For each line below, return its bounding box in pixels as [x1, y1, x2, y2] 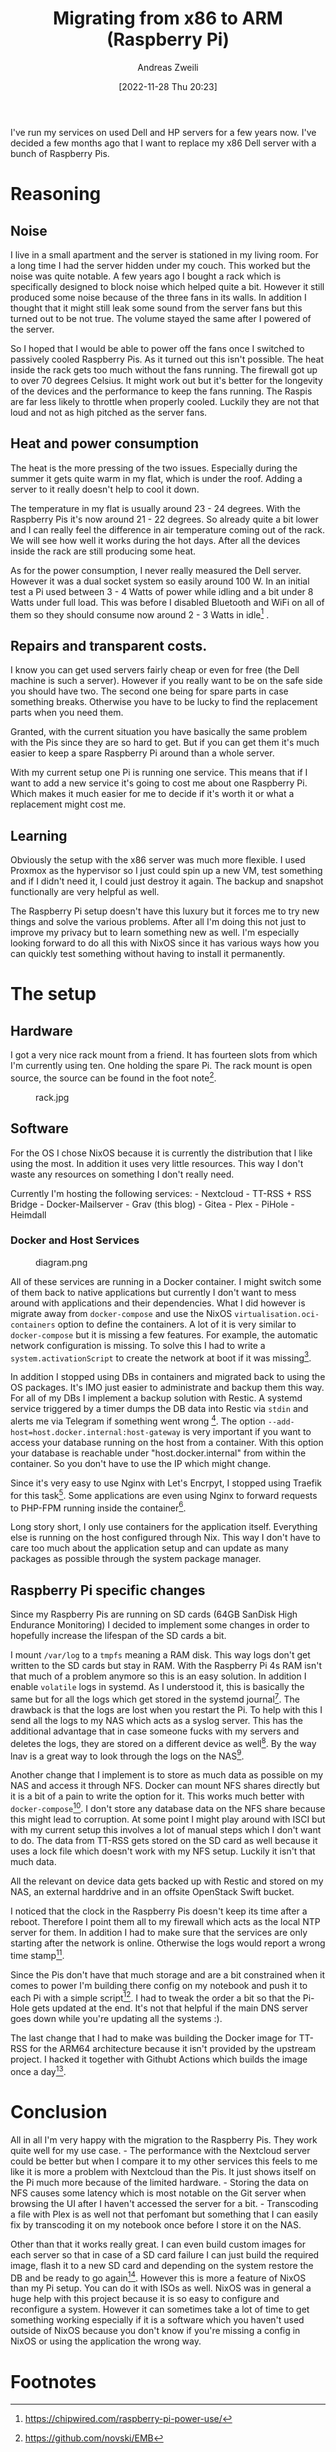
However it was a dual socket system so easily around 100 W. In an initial [10, 575, 310, 587]
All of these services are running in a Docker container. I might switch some [10, 1275, 322, 1287]
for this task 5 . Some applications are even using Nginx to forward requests [10, 1488, 318, 1501]
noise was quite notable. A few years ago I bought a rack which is [10, 270, 282, 282]
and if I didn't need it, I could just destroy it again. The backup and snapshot [10, 875, 324, 887]
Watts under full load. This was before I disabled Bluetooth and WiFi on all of [10, 596, 325, 608]
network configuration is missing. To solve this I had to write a [10, 1339, 266, 1351]
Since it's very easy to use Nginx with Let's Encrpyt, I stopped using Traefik [10, 1477, 322, 1489]
